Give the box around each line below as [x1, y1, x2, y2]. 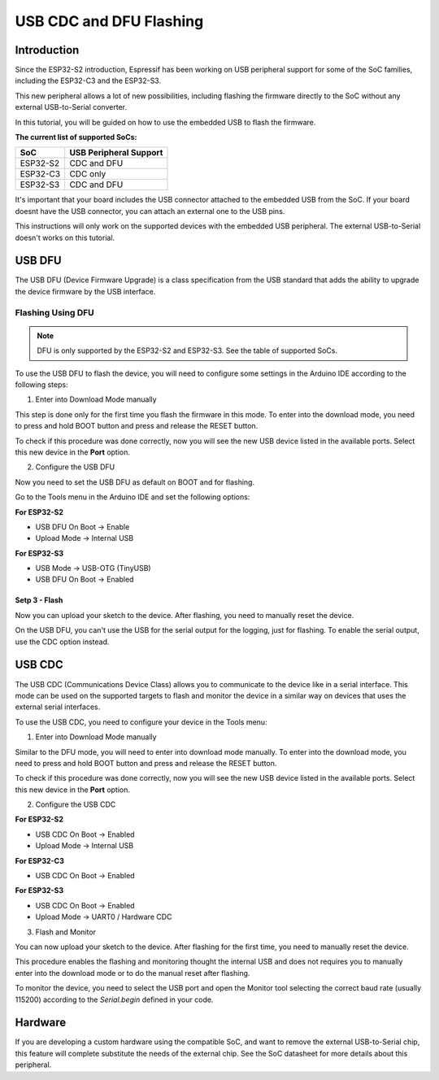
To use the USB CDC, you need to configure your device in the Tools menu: [15, 716, 267, 727]
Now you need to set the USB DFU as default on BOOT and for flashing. [15, 477, 255, 487]
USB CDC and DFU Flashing [15, 12, 204, 30]
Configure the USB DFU [35, 462, 115, 472]
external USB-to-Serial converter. [15, 102, 128, 112]
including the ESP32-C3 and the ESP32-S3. [15, 76, 162, 85]
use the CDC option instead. [15, 637, 110, 647]
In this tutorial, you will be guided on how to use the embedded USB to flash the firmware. [15, 117, 316, 127]
